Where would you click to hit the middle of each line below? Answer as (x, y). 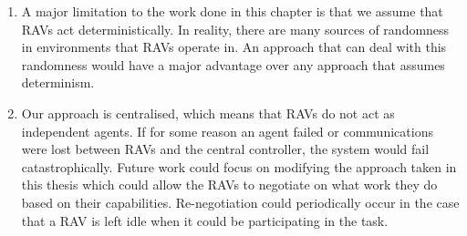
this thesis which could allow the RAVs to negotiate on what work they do (229, 185)
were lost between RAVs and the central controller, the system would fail (225, 149)
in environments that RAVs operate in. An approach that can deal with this (234, 47)
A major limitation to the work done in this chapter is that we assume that (232, 11)
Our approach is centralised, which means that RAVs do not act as (208, 113)
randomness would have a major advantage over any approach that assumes (233, 64)
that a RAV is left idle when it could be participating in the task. (205, 220)
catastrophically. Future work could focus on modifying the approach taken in (239, 166)
